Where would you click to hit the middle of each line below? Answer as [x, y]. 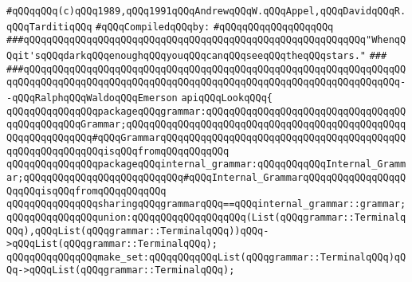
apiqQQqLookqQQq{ [227, 98]
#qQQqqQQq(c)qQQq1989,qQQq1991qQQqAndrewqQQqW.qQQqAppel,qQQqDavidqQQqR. [206, 11]
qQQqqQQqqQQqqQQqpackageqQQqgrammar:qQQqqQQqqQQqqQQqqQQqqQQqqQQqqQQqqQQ [206, 111]
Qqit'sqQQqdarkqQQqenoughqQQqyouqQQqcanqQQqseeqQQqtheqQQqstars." [186, 55]
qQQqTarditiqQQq [49, 27]
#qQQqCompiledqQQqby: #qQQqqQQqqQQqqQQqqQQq [215, 27]
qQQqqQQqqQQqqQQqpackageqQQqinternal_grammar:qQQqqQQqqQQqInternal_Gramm [206, 164]
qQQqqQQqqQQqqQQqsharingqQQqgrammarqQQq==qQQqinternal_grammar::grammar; [206, 204]
